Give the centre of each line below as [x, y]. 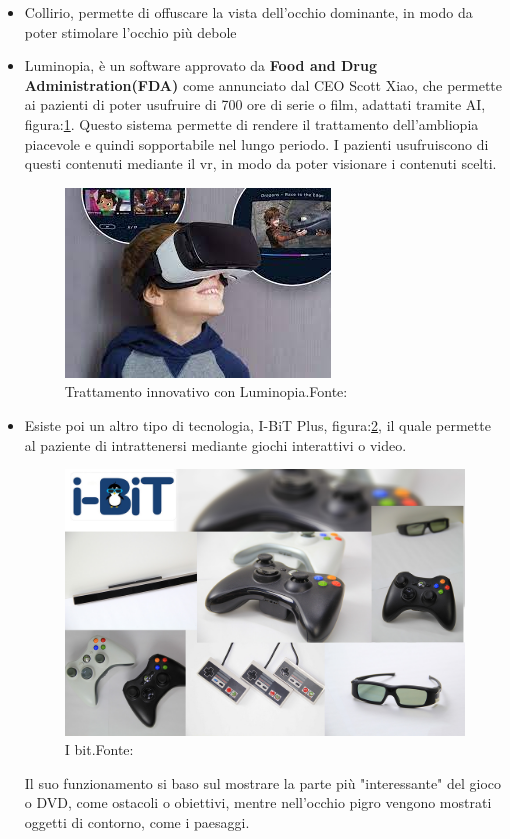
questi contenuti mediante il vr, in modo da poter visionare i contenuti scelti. [260, 163]
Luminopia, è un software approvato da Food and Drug [200, 65]
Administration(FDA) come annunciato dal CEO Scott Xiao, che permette [263, 84]
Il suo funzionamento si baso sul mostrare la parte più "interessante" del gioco [263, 782]
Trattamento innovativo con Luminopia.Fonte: [206, 391]
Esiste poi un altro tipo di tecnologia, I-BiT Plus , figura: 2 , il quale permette [257, 424]
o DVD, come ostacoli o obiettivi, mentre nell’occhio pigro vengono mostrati [258, 802]
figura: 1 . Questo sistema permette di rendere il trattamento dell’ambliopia [251, 123]
